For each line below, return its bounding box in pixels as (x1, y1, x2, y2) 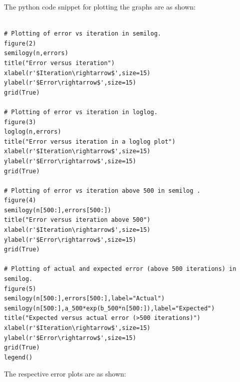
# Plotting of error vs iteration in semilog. (4, 30, 161, 38)
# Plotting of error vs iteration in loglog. (4, 108, 158, 116)
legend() (4, 353, 33, 361)
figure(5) (4, 285, 36, 292)
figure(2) (4, 40, 36, 47)
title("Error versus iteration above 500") (4, 216, 151, 224)
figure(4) (4, 197, 36, 204)
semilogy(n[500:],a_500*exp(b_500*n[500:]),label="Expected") (4, 304, 215, 312)
